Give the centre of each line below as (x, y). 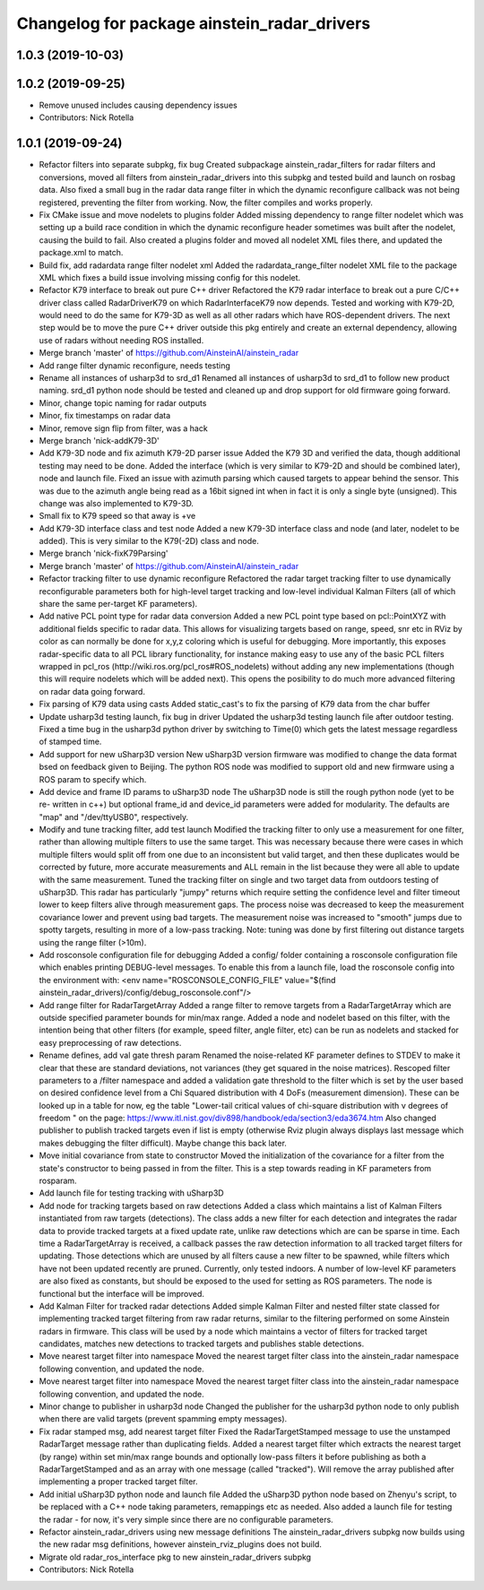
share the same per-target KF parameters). (118, 604)
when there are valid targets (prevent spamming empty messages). (163, 1419)
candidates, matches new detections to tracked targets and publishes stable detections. (202, 1344)
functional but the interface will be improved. (122, 1293)
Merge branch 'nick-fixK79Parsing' (104, 553)
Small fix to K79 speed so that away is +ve (117, 516)
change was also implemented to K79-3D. (117, 503)
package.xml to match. (81, 253)
